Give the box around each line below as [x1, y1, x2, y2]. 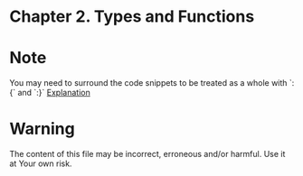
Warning [9, 119, 75, 139]
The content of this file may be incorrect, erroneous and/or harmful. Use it [9, 149, 286, 160]
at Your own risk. [9, 158, 72, 169]
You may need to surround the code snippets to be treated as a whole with [9, 78, 288, 88]
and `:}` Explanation [17, 88, 90, 98]
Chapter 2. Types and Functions [9, 6, 255, 27]
